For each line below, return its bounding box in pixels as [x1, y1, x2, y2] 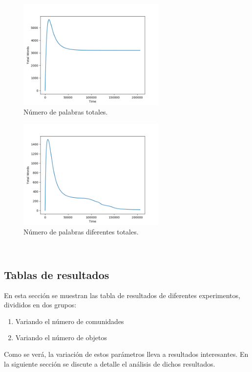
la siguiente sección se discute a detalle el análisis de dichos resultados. [4, 358, 215, 369]
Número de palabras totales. [23, 107, 108, 117]
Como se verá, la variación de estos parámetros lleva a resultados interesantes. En [4, 349, 249, 359]
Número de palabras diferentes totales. [23, 227, 139, 237]
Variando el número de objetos [15, 332, 107, 343]
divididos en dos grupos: [4, 300, 77, 310]
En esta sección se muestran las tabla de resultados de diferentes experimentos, [4, 290, 240, 300]
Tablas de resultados [4, 267, 109, 282]
